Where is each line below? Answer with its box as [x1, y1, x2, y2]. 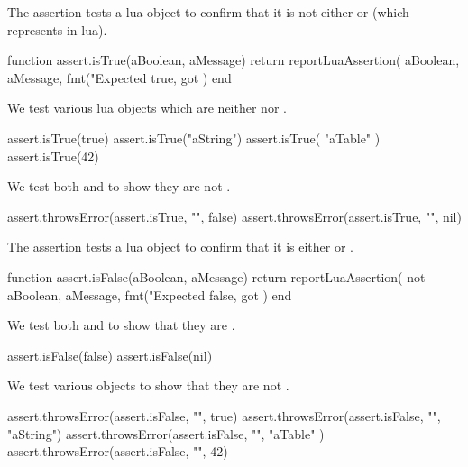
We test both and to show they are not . [7, 177, 231, 196]
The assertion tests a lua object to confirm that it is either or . [7, 237, 353, 256]
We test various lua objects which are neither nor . [7, 98, 287, 117]
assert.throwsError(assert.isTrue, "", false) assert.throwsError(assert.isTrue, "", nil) [7, 206, 462, 225]
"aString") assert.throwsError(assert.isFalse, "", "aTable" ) [7, 424, 325, 443]
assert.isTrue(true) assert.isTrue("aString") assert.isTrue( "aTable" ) [7, 128, 381, 147]
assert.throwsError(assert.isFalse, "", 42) [7, 442, 228, 461]
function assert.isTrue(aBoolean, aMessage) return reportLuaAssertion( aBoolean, [7, 50, 460, 69]
